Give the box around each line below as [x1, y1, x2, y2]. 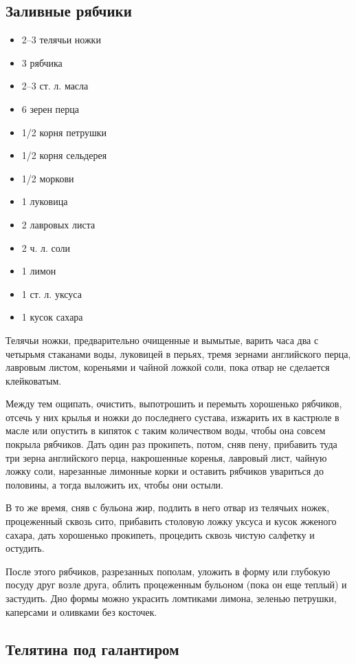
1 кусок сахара [21, 310, 83, 324]
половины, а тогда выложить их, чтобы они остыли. [5, 477, 224, 491]
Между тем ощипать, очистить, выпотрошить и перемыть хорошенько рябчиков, [5, 396, 342, 411]
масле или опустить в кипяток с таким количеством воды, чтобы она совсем [5, 423, 326, 438]
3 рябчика [21, 55, 63, 69]
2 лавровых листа [21, 217, 96, 231]
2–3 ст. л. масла [21, 78, 89, 93]
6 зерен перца [21, 101, 79, 116]
